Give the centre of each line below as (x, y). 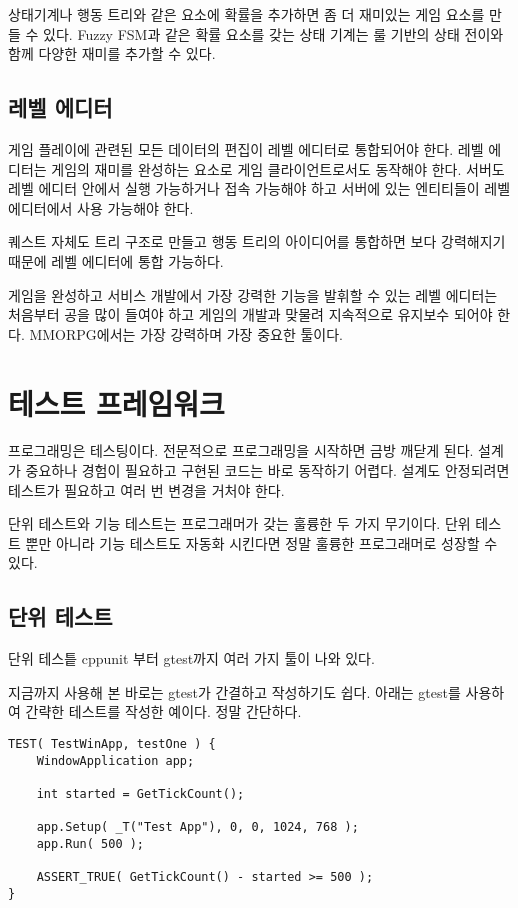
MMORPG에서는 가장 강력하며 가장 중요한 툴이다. (186, 333)
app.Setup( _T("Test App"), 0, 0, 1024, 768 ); (197, 827)
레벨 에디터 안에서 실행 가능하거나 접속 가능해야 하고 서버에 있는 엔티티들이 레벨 (259, 188)
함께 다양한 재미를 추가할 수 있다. (112, 53)
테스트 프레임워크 (116, 402)
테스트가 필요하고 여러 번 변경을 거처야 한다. (146, 489)
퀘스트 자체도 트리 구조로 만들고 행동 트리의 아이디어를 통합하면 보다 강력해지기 (257, 241)
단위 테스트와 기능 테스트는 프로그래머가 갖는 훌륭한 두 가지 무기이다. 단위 (239, 523)
